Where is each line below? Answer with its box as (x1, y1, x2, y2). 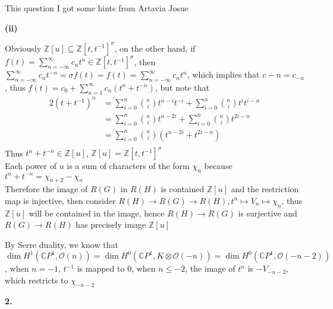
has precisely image (76, 218, 146, 231)
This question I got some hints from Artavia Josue (5, 2, 189, 14)
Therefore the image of (5, 183, 88, 195)
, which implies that (187, 68, 260, 81)
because (204, 160, 233, 172)
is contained (161, 183, 205, 195)
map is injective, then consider (5, 194, 116, 206)
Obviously (5, 42, 42, 54)
